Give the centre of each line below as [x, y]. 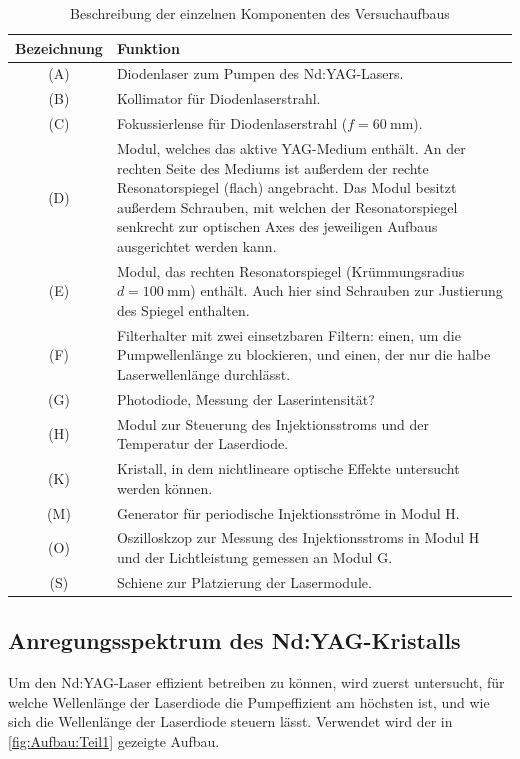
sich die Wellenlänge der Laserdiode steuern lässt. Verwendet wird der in [230, 721]
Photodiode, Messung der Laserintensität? [245, 398]
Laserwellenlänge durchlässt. [203, 374]
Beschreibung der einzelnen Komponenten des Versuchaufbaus [260, 13]
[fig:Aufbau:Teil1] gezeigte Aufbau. [114, 740]
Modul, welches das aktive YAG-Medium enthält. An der [291, 147]
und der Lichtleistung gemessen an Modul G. [254, 557]
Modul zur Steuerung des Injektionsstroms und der [272, 423]
